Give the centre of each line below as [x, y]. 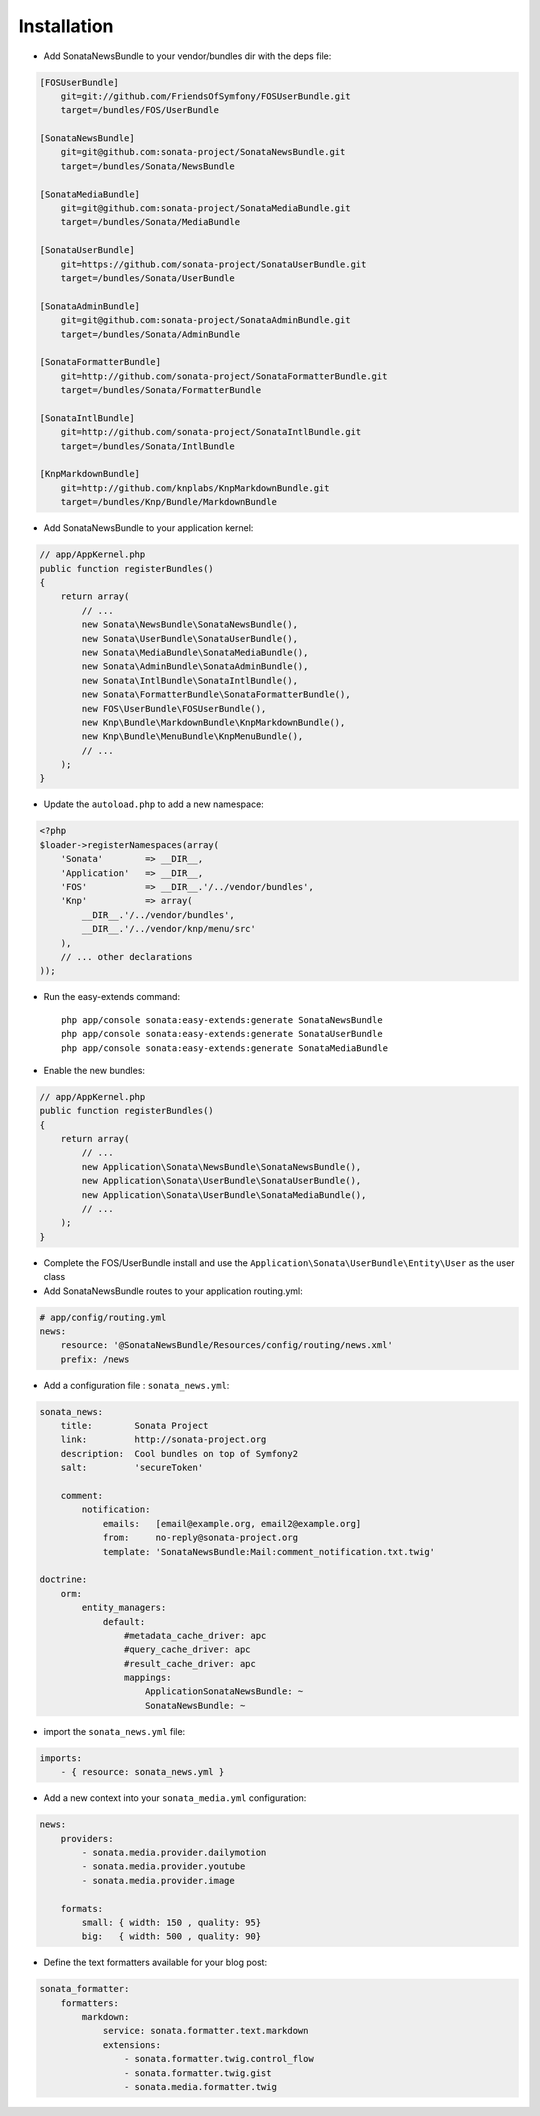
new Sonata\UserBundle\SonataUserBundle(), [190, 638]
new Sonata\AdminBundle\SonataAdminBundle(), [195, 666]
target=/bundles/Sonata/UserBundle [147, 278]
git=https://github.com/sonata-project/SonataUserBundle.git [213, 264]
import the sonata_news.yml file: [114, 1731]
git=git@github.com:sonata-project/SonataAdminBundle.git [205, 320]
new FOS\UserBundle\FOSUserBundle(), [174, 708]
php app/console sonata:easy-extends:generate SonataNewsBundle [222, 1019]
